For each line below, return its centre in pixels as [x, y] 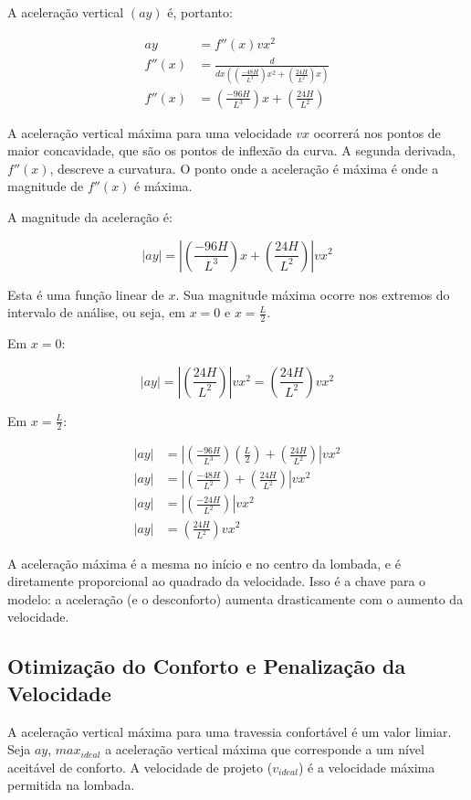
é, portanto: [200, 12]
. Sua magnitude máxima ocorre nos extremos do [313, 294]
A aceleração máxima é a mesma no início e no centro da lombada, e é [204, 563]
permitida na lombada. [71, 785]
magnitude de [46, 186]
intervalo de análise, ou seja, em [97, 312]
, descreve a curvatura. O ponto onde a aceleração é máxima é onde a [244, 168]
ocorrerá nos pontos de [377, 132]
